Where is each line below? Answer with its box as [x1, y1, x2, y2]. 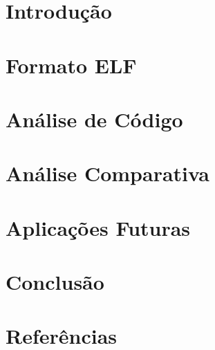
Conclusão [6, 268, 104, 296]
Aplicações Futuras [6, 213, 191, 241]
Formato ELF [6, 50, 137, 79]
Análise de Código [6, 104, 183, 133]
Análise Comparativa [6, 159, 209, 187]
